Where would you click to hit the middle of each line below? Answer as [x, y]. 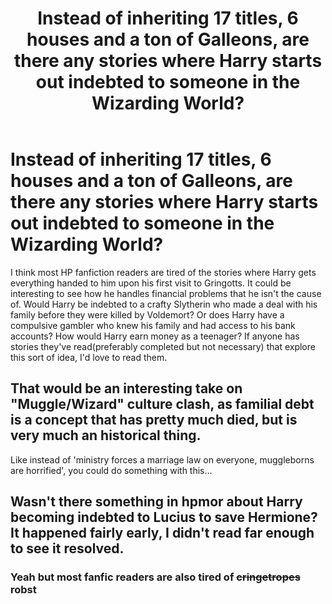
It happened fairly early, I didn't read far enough [162, 533]
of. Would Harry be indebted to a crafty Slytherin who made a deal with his [164, 304]
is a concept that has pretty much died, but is [154, 420]
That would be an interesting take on [126, 388]
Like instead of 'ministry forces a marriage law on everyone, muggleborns [162, 459]
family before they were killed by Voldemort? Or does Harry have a [147, 314]
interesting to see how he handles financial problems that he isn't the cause [166, 293]
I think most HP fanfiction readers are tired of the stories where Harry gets [163, 272]
